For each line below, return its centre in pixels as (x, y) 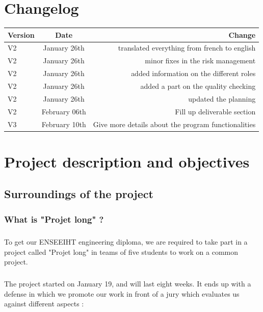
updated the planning (222, 98)
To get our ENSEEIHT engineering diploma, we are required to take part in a (126, 242)
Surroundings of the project (79, 194)
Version (21, 34)
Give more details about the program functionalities (174, 124)
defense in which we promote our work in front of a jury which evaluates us (122, 293)
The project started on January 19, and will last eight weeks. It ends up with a (128, 284)
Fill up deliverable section (215, 111)
